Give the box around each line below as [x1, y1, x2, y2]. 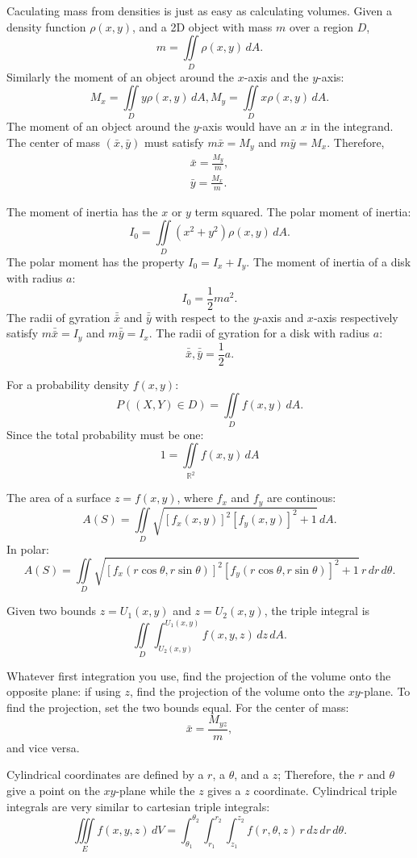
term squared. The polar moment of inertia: [194, 203, 411, 220]
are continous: [266, 489, 336, 506]
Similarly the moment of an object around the [6, 68, 235, 85]
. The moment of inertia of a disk [246, 253, 411, 270]
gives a [207, 782, 241, 799]
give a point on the [6, 782, 100, 799]
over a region [290, 18, 354, 35]
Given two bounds [6, 602, 97, 619]
